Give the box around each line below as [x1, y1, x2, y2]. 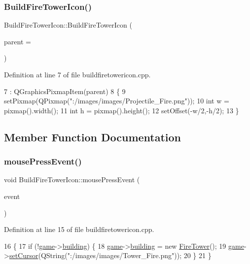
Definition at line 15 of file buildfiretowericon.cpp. [4, 224, 154, 234]
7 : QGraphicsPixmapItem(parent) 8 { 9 [4, 86, 126, 96]
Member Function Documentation [4, 129, 181, 144]
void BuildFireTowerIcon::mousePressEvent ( [4, 174, 140, 185]
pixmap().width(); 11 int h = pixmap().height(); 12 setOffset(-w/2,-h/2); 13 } [4, 105, 239, 115]
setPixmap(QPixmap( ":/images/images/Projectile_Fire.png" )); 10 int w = [4, 96, 229, 106]
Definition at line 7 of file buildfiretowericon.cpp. [4, 69, 151, 79]
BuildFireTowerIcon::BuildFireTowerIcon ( [4, 20, 132, 30]
